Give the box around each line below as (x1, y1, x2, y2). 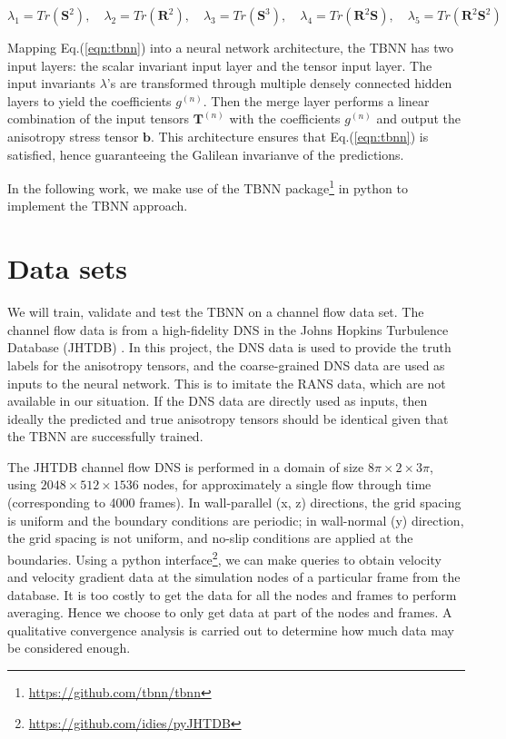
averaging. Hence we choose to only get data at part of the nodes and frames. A (7, 603, 452, 622)
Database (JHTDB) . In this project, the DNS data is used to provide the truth (7, 338, 451, 357)
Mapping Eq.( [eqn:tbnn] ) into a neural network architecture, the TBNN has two (7, 38, 454, 56)
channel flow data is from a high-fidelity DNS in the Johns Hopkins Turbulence (7, 320, 449, 339)
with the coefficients (229, 109, 341, 128)
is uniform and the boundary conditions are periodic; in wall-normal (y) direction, (7, 510, 464, 529)
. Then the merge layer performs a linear (203, 91, 430, 110)
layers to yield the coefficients (7, 91, 172, 110)
